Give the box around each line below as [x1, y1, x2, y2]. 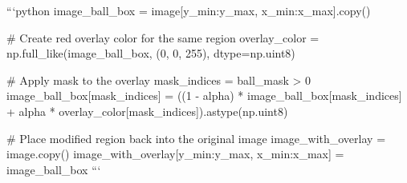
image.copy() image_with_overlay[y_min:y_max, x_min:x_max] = [6, 145, 344, 162]
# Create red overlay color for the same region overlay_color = [6, 29, 319, 46]
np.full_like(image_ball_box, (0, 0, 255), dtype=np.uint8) [6, 45, 295, 62]
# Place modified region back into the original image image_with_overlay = [6, 129, 386, 146]
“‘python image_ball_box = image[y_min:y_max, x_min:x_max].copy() [6, 2, 371, 18]
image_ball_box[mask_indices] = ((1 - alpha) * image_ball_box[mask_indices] [6, 87, 402, 104]
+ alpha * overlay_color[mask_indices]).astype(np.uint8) [6, 102, 288, 119]
